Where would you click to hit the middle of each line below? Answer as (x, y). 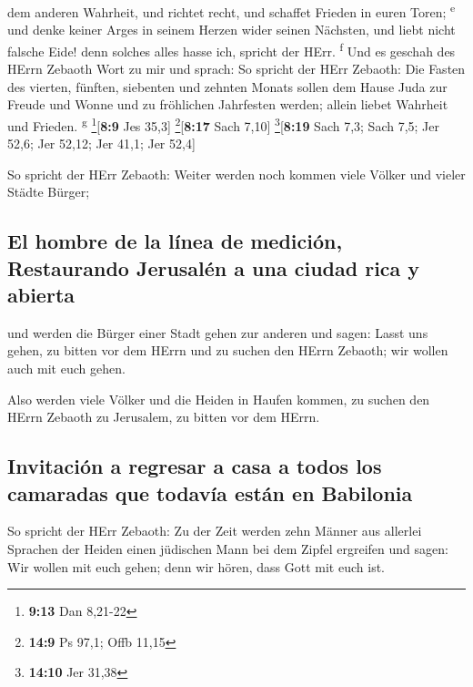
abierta (41, 295)
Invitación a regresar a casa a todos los (195, 466)
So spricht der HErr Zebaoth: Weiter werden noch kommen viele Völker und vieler (236, 174)
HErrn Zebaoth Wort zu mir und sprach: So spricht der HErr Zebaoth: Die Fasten (236, 69)
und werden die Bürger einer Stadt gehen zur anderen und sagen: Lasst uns (218, 332)
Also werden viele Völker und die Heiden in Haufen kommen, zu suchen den (219, 399)
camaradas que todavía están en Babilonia (210, 492)
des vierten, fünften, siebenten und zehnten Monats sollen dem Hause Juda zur (227, 86)
